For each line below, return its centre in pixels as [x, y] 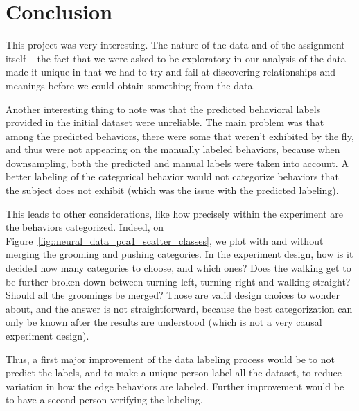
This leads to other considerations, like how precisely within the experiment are [175, 213]
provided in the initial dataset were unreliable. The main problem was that [165, 122]
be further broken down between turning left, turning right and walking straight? [178, 281]
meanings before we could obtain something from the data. [131, 85]
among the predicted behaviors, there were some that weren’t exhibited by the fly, [180, 135]
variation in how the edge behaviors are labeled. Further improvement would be [175, 386]
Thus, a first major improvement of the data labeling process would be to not [170, 359]
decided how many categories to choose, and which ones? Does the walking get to [178, 268]
